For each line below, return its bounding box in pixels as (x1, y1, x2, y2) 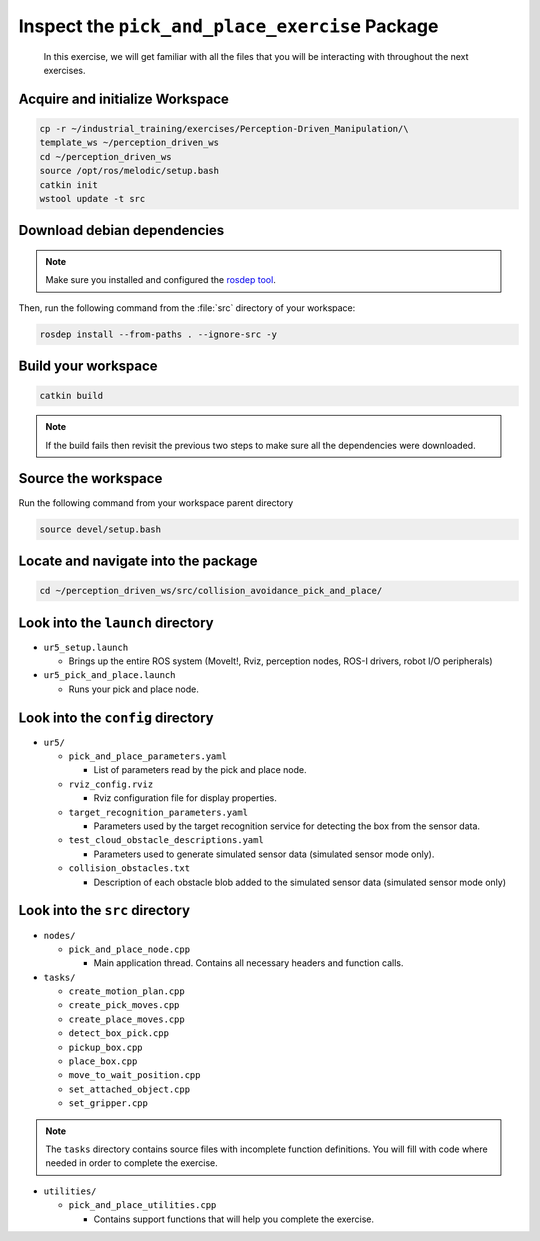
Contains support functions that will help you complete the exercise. (93, 1213, 375, 1225)
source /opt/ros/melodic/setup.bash (39, 165, 220, 177)
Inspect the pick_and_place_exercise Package (18, 15, 439, 37)
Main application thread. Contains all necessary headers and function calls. (93, 957, 404, 969)
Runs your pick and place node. (68, 683, 199, 695)
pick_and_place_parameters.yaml (68, 751, 227, 762)
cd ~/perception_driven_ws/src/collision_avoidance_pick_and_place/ (39, 585, 383, 597)
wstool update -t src (39, 193, 146, 204)
